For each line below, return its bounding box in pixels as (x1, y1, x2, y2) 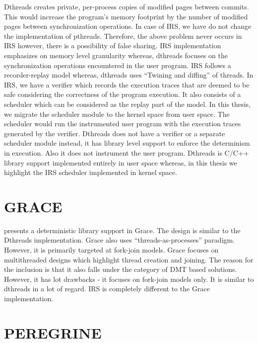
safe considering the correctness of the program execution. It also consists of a (4, 89, 241, 99)
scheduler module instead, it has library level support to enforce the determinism (4, 138, 250, 148)
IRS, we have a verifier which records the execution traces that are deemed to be (4, 79, 250, 89)
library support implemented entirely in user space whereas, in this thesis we (4, 157, 237, 168)
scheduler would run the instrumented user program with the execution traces (4, 118, 241, 129)
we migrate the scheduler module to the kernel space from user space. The (4, 108, 230, 119)
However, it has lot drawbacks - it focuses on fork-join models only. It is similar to (4, 273, 254, 284)
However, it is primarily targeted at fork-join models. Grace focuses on (4, 245, 219, 255)
